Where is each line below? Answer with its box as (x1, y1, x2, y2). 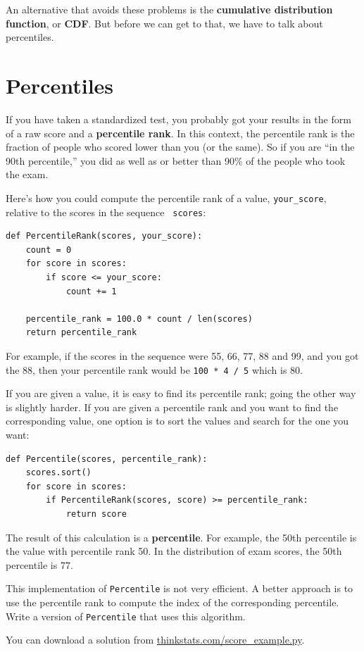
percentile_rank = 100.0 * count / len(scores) (25, 313, 253, 324)
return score (65, 508, 127, 519)
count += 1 (65, 286, 117, 296)
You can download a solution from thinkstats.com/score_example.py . (6, 632, 305, 647)
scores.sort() (25, 468, 92, 478)
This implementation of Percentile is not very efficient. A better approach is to (6, 581, 353, 596)
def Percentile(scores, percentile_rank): (6, 453, 208, 464)
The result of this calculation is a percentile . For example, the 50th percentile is (6, 529, 357, 544)
